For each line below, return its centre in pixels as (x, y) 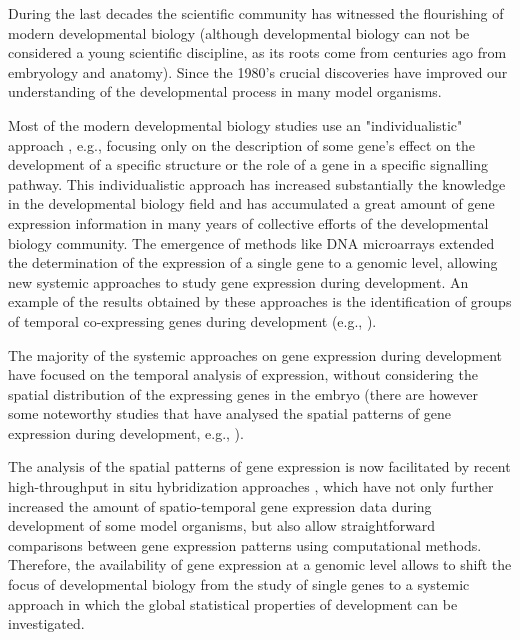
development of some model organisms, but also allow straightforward (222, 525)
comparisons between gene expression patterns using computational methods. (245, 544)
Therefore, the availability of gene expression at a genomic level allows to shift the (260, 564)
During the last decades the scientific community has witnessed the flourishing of (256, 13)
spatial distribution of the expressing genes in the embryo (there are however (243, 393)
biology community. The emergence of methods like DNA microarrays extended (251, 242)
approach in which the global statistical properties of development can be (233, 603)
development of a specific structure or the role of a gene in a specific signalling (248, 164)
